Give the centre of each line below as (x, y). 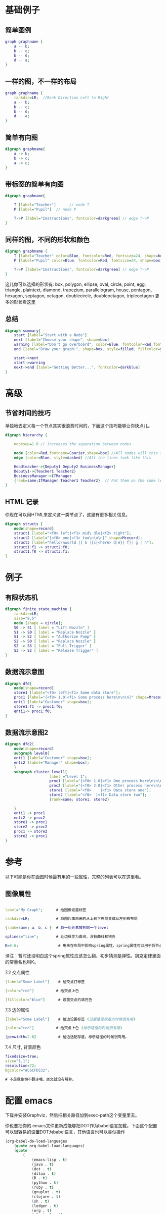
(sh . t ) (41, 1201)
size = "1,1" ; (17, 1061)
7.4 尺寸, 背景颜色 (23, 1047)
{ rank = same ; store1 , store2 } (79, 799)
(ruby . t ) (43, 1188)
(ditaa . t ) (44, 1174)
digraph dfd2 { (20, 744)
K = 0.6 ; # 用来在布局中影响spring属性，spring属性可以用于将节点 (84, 946)
